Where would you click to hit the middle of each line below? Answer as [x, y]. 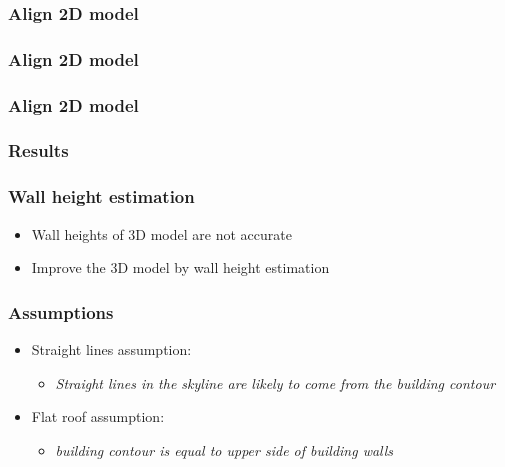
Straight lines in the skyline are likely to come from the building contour [275, 382]
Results [38, 150]
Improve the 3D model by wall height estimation [180, 267]
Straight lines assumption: [111, 349]
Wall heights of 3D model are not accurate [161, 233]
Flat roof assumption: [98, 416]
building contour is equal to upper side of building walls [224, 449]
